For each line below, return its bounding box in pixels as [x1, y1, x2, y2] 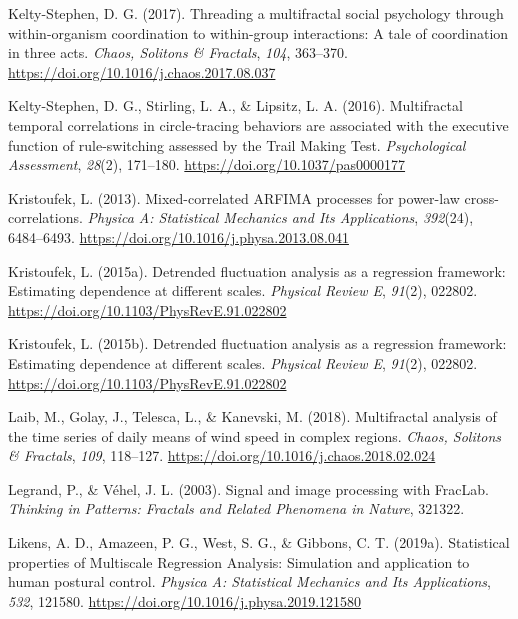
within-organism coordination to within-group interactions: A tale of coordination [8, 22, 509, 43]
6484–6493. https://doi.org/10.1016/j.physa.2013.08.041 [8, 226, 349, 247]
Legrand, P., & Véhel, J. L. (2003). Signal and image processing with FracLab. [8, 478, 489, 499]
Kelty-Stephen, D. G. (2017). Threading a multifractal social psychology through [8, 3, 504, 23]
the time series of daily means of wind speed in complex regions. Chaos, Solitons [8, 425, 502, 446]
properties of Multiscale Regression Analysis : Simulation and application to [8, 551, 470, 572]
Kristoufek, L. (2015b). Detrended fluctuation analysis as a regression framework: [8, 333, 507, 354]
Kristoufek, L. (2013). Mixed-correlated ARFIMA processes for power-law [8, 187, 460, 208]
